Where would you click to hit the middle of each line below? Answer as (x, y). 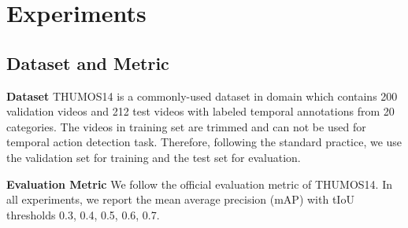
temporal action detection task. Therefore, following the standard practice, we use (204, 142)
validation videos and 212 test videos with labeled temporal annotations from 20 (200, 111)
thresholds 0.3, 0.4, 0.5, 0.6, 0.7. (83, 214)
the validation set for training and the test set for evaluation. (154, 157)
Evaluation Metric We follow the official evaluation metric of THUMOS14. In (199, 184)
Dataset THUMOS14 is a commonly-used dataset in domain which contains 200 (202, 96)
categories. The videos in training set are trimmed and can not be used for (186, 126)
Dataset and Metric (88, 63)
